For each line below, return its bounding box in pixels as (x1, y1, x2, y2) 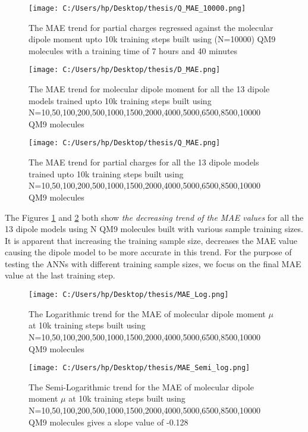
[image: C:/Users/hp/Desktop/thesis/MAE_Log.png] (29, 290, 229, 299)
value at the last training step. (5, 269, 115, 281)
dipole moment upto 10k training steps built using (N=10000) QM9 (29, 33, 276, 45)
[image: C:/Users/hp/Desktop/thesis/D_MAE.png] (29, 65, 221, 74)
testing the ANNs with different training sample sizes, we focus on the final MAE (5, 257, 301, 270)
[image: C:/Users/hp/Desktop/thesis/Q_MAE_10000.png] (29, 4, 246, 12)
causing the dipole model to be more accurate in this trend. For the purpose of (5, 246, 292, 258)
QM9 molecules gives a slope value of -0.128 (29, 415, 188, 428)
